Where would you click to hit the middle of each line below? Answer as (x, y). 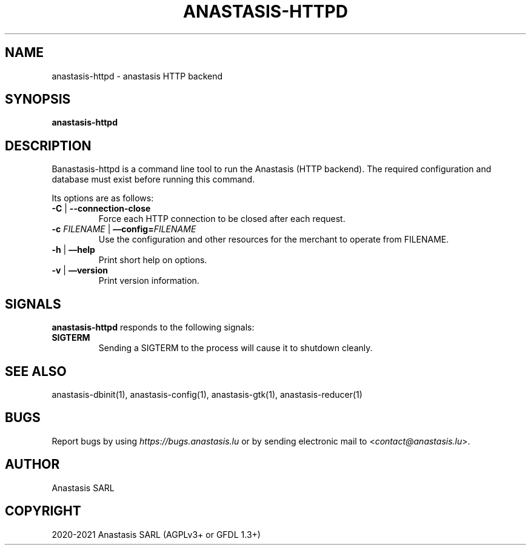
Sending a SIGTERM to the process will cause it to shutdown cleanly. (235, 348)
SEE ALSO (36, 371)
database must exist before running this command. (153, 179)
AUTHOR (32, 464)
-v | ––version (80, 270)
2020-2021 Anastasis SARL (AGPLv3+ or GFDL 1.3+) (156, 534)
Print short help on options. (153, 260)
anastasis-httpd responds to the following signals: (153, 327)
